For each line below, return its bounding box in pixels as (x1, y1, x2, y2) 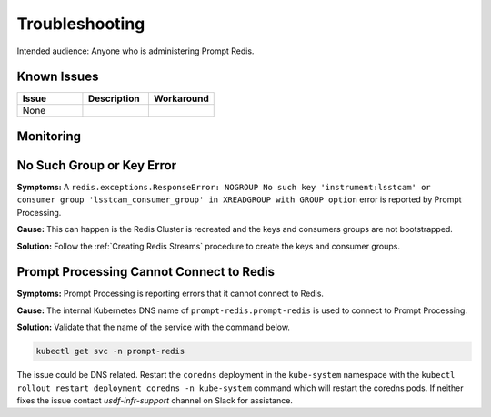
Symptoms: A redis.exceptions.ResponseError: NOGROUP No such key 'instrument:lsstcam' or (16, 181, 431, 192)
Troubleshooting (16, 14, 145, 34)
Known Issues (16, 69, 99, 85)
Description (87, 92, 140, 105)
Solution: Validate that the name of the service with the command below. (16, 321, 291, 332)
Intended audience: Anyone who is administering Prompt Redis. (16, 46, 255, 56)
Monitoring (16, 128, 82, 144)
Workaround (153, 92, 209, 105)
